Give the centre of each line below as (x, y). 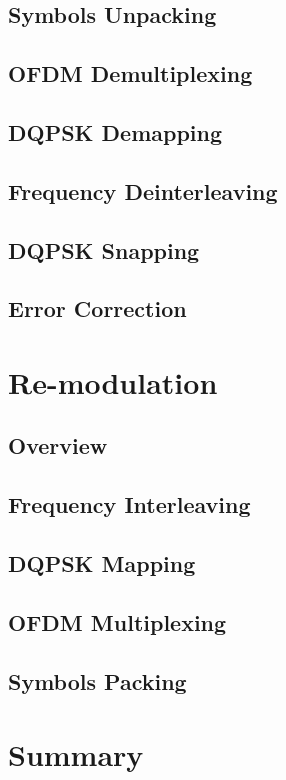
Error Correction (97, 308)
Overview (58, 445)
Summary (76, 754)
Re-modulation (113, 381)
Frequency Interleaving (129, 504)
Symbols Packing (97, 680)
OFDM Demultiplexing (130, 73)
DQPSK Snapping (104, 249)
